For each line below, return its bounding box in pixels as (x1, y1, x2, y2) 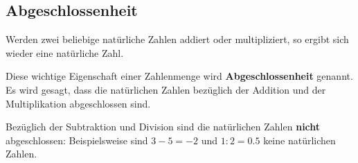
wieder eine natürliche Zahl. (6, 45, 124, 60)
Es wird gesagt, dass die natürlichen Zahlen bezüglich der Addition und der (6, 82, 326, 96)
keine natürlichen (263, 132, 336, 147)
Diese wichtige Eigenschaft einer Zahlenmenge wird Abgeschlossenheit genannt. (6, 69, 353, 83)
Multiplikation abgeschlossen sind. (6, 96, 151, 110)
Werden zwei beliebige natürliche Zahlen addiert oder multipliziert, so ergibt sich (6, 32, 349, 46)
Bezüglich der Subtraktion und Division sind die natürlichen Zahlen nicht (6, 119, 321, 134)
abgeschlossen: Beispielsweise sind (6, 132, 148, 147)
